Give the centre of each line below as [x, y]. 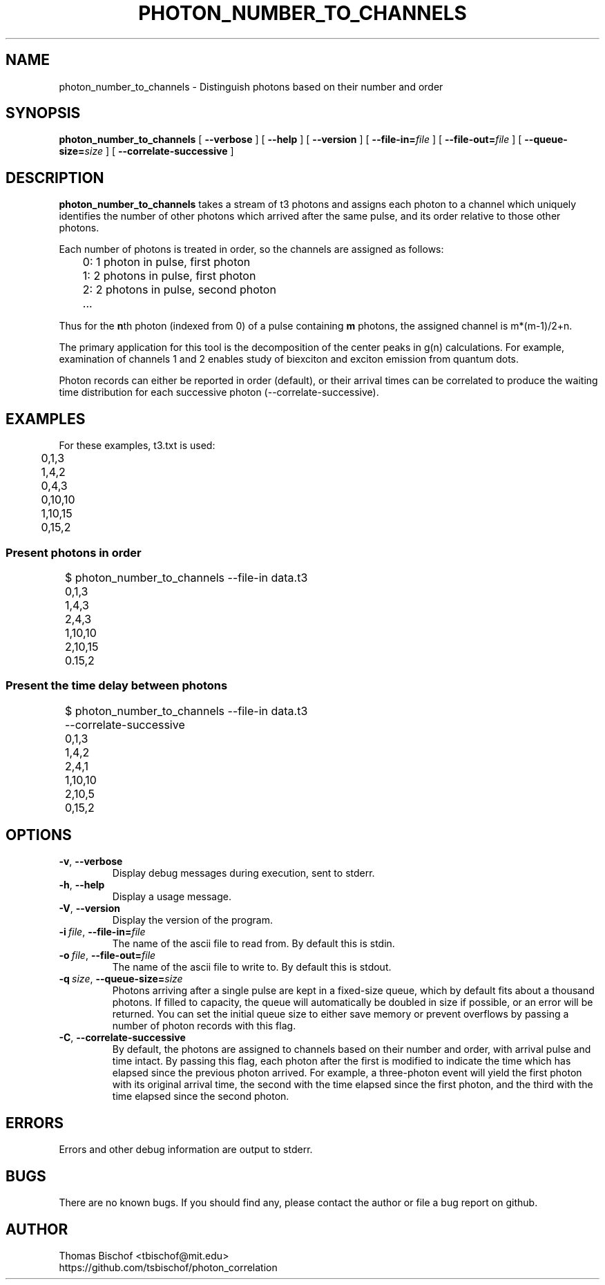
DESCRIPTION [55, 178]
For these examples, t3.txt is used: [137, 446]
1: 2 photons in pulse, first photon [169, 276]
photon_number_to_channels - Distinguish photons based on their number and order [251, 86]
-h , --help [82, 885]
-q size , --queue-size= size [121, 979]
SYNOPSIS [43, 113]
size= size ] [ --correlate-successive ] [146, 151]
